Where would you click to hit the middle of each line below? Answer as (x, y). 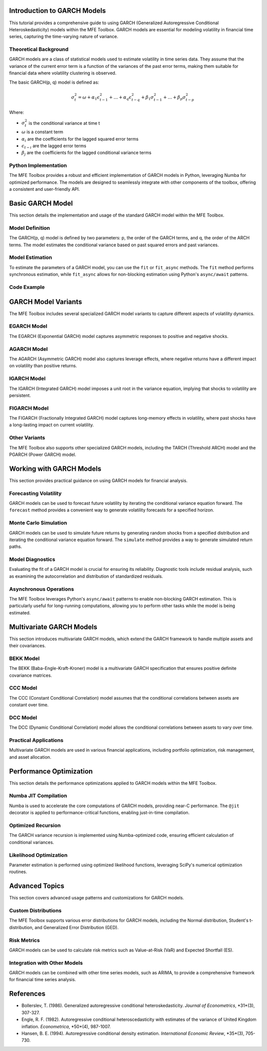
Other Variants (27, 438)
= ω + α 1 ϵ (89, 98)
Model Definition (30, 228)
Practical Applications (36, 740)
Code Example (27, 287)
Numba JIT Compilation (38, 796)
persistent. (20, 395)
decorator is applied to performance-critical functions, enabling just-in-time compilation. (99, 813)
